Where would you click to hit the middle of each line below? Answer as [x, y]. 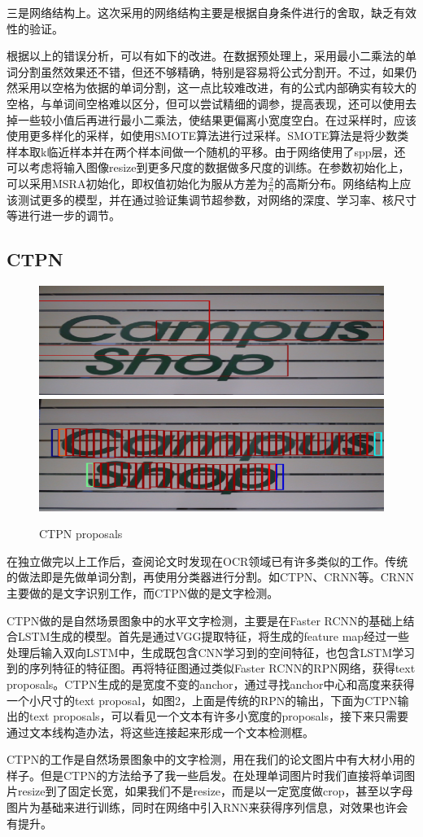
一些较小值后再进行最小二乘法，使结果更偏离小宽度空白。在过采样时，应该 [217, 119]
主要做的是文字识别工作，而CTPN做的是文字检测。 [143, 592]
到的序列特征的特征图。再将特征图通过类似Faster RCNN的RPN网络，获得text [211, 668]
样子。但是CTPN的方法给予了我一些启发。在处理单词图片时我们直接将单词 [205, 775]
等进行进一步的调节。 [63, 215]
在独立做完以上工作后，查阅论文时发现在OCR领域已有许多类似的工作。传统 [207, 561]
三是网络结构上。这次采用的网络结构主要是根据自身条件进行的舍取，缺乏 [200, 12]
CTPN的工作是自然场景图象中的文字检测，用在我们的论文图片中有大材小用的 [211, 759]
